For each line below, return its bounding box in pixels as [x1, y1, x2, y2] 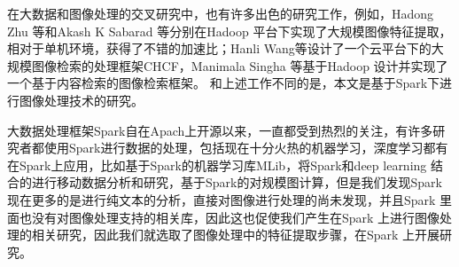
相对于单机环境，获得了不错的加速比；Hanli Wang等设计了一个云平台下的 [7, 39, 432, 58]
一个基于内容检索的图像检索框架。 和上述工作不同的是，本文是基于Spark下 [7, 74, 440, 92]
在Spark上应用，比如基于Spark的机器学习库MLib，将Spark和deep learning [7, 155, 427, 174]
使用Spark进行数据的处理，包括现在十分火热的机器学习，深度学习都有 [43, 138, 448, 157]
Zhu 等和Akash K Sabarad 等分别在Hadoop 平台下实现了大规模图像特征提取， [7, 21, 452, 40]
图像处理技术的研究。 [19, 90, 144, 109]
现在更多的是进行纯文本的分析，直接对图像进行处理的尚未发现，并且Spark [7, 190, 436, 208]
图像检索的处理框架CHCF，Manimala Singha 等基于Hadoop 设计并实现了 [31, 56, 448, 75]
